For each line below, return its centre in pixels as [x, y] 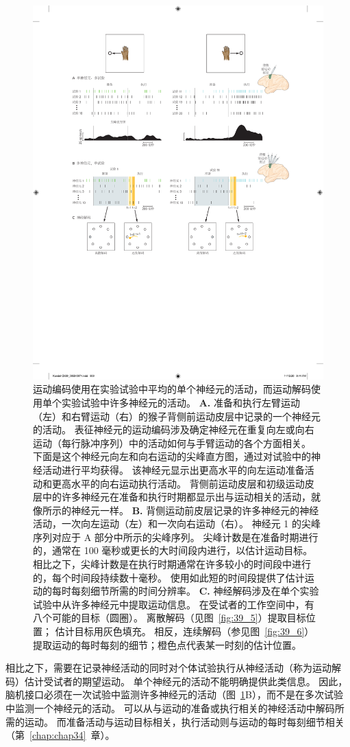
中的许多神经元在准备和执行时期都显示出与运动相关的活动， [176, 497]
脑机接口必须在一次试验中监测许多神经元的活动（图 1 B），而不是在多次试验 [174, 694]
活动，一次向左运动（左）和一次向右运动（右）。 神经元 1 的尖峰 [177, 524]
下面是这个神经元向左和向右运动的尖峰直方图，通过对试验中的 [172, 456]
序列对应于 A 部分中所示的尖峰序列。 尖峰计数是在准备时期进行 [176, 537]
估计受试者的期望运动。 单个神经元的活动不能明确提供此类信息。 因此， [186, 681]
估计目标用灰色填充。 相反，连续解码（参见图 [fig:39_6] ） [185, 631]
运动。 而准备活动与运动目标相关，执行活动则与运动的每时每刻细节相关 [184, 721]
